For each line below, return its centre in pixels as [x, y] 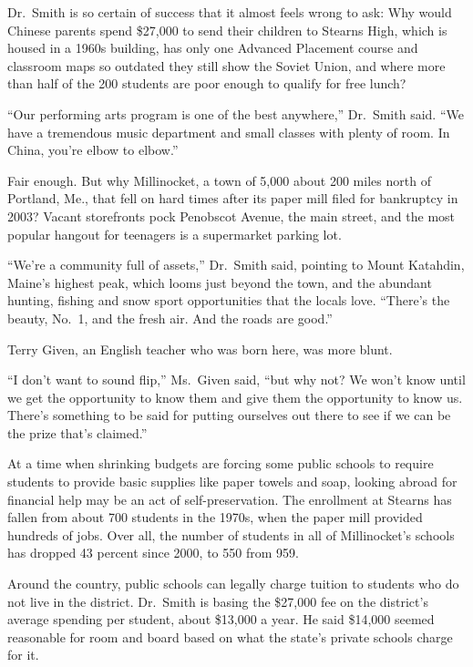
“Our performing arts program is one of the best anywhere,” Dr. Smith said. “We [236, 113]
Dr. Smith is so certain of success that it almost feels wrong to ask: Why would [230, 12]
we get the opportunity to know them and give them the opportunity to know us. [235, 397]
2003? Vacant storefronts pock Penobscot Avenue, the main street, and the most [231, 215]
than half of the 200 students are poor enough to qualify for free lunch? [207, 83]
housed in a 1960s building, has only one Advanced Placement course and [213, 48]
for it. [23, 655]
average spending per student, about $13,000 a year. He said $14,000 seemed [221, 619]
